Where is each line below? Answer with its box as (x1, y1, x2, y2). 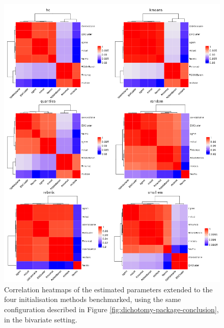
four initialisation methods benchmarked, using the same (4, 294, 181, 305)
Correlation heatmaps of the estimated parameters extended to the (4, 284, 213, 294)
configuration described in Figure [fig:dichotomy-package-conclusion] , (4, 304, 219, 314)
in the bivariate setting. (4, 314, 77, 324)
